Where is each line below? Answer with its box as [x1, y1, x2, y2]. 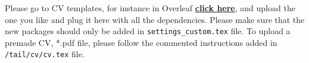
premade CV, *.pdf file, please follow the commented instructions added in [5, 36, 277, 48]
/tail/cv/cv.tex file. [5, 48, 85, 60]
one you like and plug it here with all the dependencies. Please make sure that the [5, 13, 305, 25]
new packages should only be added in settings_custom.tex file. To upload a [5, 25, 291, 37]
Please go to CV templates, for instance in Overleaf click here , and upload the [5, 2, 295, 14]
